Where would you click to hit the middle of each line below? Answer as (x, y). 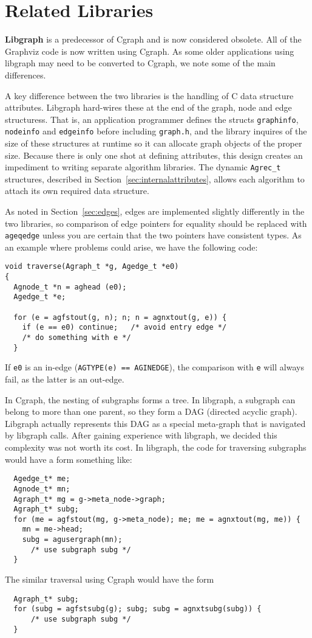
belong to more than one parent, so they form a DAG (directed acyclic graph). (151, 411)
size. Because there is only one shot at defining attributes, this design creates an (154, 155)
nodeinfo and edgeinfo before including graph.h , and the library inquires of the (156, 131)
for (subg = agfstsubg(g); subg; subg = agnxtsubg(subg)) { (137, 609)
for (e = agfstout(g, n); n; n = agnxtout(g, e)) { (120, 317)
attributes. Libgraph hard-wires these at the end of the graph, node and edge (148, 107)
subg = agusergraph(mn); (72, 540)
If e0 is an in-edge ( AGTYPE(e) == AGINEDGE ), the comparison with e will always (154, 367)
